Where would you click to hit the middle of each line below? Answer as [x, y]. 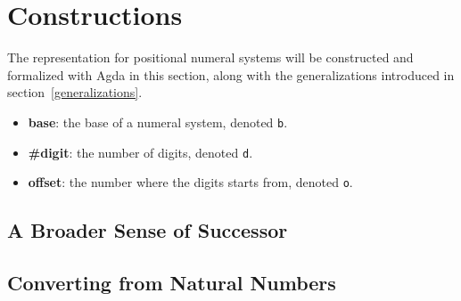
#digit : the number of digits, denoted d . [140, 152]
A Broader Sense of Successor [148, 230]
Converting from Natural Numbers [172, 283]
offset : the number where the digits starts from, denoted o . [190, 182]
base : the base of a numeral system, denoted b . [158, 122]
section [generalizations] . [75, 92]
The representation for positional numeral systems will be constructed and [210, 57]
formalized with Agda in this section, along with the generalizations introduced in [231, 74]
